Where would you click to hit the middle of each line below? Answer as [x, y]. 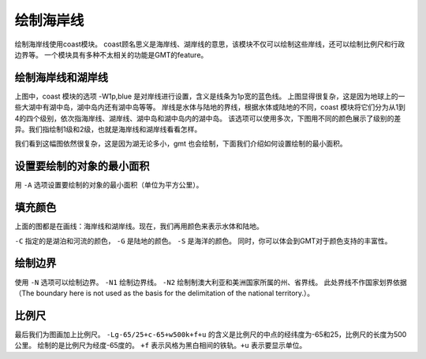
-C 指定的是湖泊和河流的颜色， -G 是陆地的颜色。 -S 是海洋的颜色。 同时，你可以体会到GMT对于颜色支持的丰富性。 [203, 241]
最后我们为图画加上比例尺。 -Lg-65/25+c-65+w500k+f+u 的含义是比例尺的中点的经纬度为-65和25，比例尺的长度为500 [211, 334]
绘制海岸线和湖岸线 [61, 78]
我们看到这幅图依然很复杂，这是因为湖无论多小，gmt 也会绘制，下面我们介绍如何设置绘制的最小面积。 [181, 144]
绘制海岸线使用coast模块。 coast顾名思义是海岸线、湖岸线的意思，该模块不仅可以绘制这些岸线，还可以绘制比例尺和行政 [210, 44]
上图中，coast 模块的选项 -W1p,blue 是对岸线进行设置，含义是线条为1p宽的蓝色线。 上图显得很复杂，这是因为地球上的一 [210, 96]
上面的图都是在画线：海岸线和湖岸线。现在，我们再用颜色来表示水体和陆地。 [139, 226]
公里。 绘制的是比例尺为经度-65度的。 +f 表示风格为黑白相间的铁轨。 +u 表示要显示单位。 [161, 346]
